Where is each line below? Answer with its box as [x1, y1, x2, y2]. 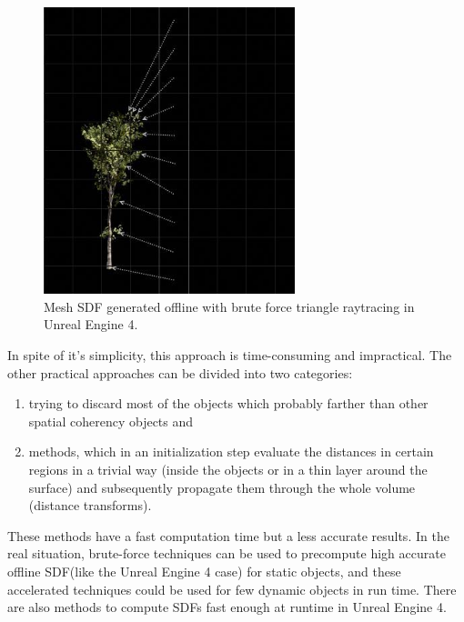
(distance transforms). [28, 496, 152, 515]
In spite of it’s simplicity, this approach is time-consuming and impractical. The [7, 346, 452, 365]
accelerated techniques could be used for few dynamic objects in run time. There [7, 579, 457, 598]
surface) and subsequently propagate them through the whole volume [28, 477, 416, 497]
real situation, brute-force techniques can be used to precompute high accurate [7, 544, 446, 563]
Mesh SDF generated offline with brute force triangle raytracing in [44, 296, 415, 316]
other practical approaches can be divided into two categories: [7, 363, 353, 382]
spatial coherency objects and [28, 411, 194, 430]
